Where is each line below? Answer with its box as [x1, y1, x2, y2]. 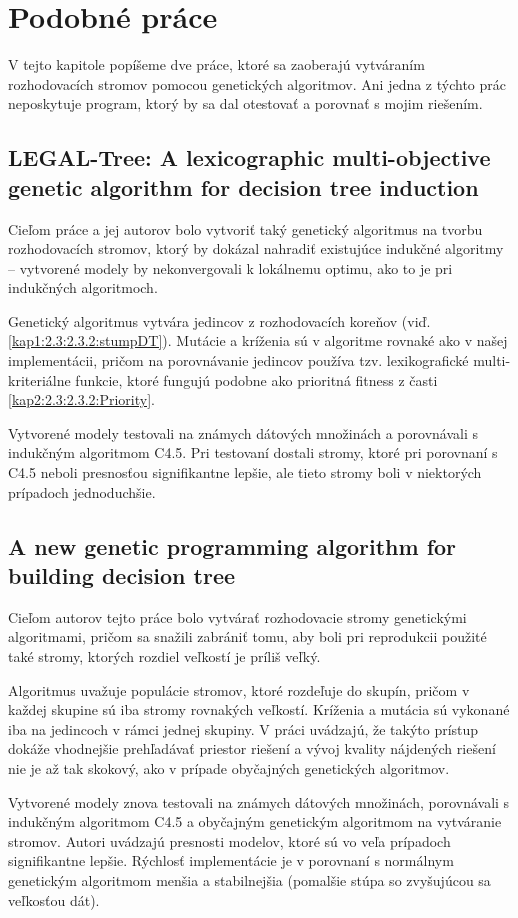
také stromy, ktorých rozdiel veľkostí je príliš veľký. [8, 646, 321, 666]
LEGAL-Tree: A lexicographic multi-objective [8, 142, 491, 173]
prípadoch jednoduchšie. [8, 481, 156, 502]
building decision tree [8, 560, 236, 590]
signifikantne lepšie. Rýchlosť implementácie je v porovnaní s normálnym [8, 850, 454, 871]
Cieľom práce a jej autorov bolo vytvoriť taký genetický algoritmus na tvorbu [8, 218, 483, 239]
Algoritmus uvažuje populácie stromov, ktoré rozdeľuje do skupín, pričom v [8, 679, 470, 700]
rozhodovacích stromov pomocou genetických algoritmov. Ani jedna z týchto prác [8, 73, 506, 94]
